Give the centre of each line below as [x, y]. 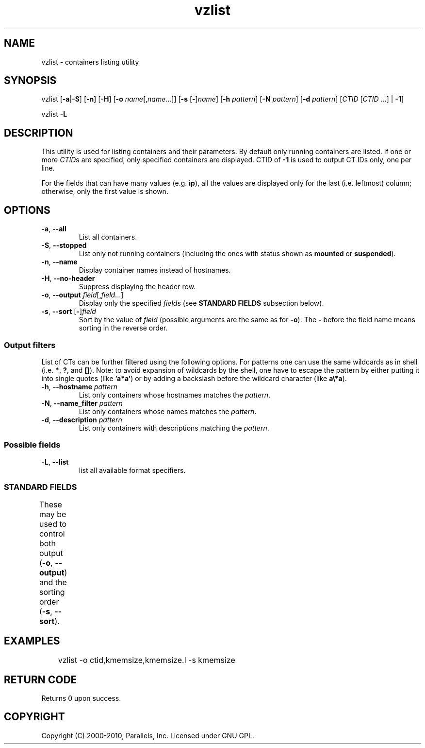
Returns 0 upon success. [81, 698]
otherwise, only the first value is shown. [105, 191]
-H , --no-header [68, 278]
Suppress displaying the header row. [137, 287]
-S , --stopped [64, 245]
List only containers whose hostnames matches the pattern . [175, 395]
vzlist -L [54, 114]
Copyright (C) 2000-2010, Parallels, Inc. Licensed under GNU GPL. [148, 735]
